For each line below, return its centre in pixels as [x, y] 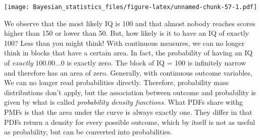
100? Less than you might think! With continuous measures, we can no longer [124, 43]
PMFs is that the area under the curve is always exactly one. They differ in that [128, 112]
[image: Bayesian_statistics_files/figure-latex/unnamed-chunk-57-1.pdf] [131, 7]
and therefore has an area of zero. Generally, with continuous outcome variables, [128, 72]
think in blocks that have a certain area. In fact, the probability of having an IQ [128, 53]
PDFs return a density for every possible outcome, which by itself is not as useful [130, 122]
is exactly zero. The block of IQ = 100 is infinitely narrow [157, 63]
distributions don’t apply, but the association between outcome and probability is [130, 92]
